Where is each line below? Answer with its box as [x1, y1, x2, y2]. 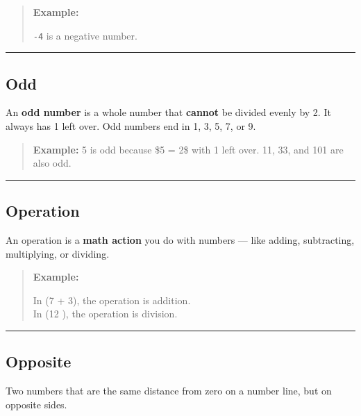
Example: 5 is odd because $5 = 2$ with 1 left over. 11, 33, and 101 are [33, 142, 344, 156]
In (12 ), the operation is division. [33, 306, 178, 321]
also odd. [33, 156, 72, 170]
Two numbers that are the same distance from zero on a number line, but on [6, 383, 332, 398]
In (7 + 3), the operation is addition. [33, 292, 191, 307]
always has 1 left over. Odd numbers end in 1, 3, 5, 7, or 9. [6, 119, 256, 133]
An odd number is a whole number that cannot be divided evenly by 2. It [6, 105, 331, 119]
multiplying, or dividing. [6, 246, 110, 260]
